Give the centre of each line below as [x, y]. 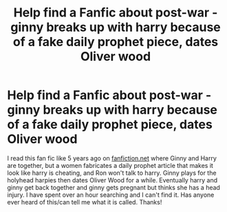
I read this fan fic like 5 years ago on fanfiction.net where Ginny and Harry [112, 158]
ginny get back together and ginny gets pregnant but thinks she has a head [113, 187]
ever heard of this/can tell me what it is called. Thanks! [85, 202]
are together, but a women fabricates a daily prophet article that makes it [110, 165]
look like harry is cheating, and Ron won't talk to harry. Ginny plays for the [112, 173]
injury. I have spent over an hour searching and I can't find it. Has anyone [111, 195]
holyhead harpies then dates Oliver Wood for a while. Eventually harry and [112, 180]
